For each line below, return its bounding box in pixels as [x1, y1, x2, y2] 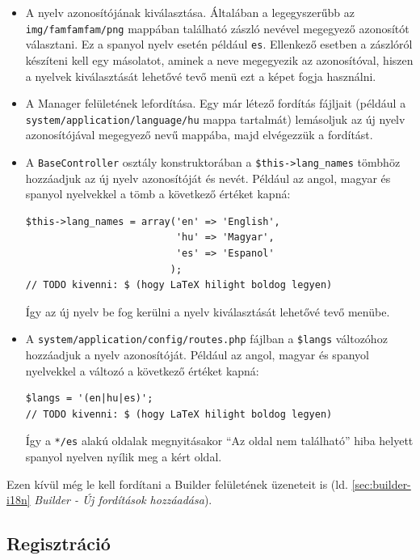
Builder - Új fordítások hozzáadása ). [34, 491, 212, 508]
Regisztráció [6, 531, 111, 556]
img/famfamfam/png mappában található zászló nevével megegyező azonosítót [25, 19, 409, 36]
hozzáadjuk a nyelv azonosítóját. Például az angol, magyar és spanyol [25, 346, 369, 363]
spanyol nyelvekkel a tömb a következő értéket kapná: [25, 185, 291, 202]
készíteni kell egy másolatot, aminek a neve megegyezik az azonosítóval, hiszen [25, 51, 414, 68]
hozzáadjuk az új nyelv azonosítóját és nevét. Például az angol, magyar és [25, 169, 391, 186]
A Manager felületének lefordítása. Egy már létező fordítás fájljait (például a [25, 95, 406, 112]
